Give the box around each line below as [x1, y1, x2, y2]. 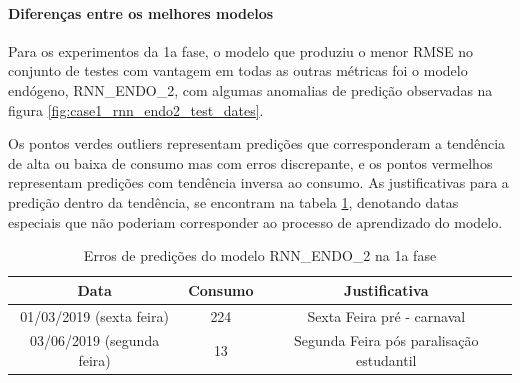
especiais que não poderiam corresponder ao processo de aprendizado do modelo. [8, 211, 503, 232]
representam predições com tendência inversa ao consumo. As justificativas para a [8, 172, 509, 193]
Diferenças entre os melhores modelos [8, 2, 274, 23]
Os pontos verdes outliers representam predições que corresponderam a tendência [8, 133, 506, 154]
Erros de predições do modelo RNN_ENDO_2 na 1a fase [83, 245, 437, 266]
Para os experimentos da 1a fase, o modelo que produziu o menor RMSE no [8, 40, 473, 61]
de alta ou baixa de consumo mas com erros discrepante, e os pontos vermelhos [8, 152, 493, 173]
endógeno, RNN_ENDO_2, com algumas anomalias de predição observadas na [8, 79, 493, 100]
